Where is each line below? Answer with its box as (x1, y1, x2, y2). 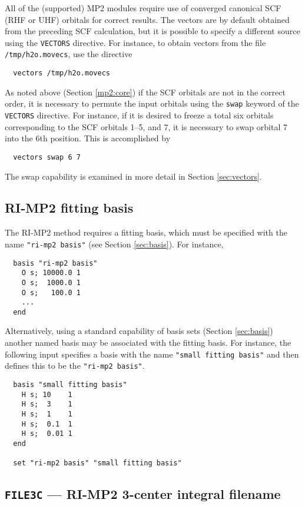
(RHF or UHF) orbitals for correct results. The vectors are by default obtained (5, 13, 290, 25)
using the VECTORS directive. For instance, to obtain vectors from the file (5, 36, 266, 48)
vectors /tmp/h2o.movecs (13, 69, 110, 78)
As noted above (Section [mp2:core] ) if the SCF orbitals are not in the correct (5, 85, 286, 98)
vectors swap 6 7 (13, 153, 81, 161)
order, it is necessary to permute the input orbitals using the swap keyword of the (5, 97, 299, 110)
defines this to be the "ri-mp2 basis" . (5, 359, 145, 372)
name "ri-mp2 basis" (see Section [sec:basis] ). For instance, (5, 237, 224, 250)
